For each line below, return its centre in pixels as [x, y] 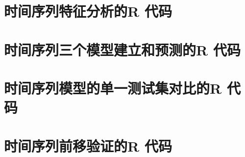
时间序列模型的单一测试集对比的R [113, 88]
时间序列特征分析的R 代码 [88, 11]
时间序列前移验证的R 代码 [88, 145]
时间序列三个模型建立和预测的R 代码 [122, 49]
